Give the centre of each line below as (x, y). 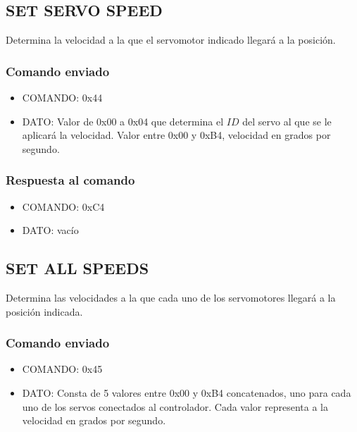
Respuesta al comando (70, 180)
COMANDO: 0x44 (62, 98)
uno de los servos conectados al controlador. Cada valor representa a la (175, 406)
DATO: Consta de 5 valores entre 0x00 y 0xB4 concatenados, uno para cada (187, 393)
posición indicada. (44, 311)
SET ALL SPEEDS (77, 268)
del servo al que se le (287, 121)
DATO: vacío (50, 230)
